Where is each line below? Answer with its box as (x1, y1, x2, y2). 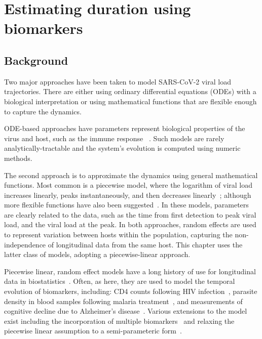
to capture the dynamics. (4, 106, 82, 116)
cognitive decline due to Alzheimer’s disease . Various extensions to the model (4, 306, 247, 316)
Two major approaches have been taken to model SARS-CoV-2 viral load (4, 76, 231, 87)
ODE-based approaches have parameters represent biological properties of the (4, 123, 245, 134)
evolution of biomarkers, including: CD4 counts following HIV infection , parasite (4, 286, 257, 296)
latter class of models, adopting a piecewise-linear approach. (4, 249, 191, 260)
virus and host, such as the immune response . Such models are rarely (4, 133, 224, 143)
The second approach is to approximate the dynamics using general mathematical (4, 169, 258, 180)
